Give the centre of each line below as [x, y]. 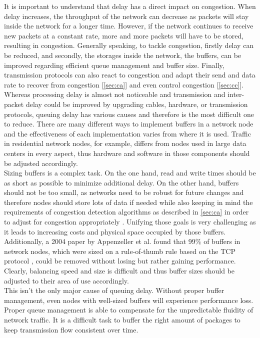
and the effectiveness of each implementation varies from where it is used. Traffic [127, 133]
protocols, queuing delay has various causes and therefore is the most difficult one [129, 114]
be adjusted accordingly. [41, 163]
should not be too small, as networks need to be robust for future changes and [124, 192]
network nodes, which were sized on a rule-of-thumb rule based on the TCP [120, 251]
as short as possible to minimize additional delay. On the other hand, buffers [121, 182]
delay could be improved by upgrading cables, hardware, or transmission [137, 104]
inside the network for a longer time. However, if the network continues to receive [129, 26]
